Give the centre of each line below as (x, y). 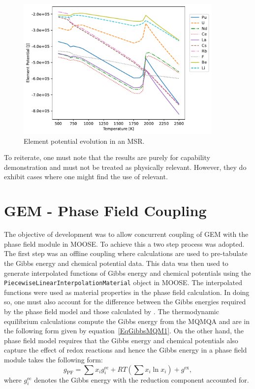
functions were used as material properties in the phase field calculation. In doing (127, 292)
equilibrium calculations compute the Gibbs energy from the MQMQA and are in (127, 321)
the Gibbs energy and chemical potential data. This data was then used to (116, 263)
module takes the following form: (53, 359)
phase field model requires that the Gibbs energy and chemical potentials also (121, 340)
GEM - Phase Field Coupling (105, 211)
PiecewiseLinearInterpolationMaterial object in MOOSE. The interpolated (123, 282)
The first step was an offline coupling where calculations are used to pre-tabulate (126, 253)
